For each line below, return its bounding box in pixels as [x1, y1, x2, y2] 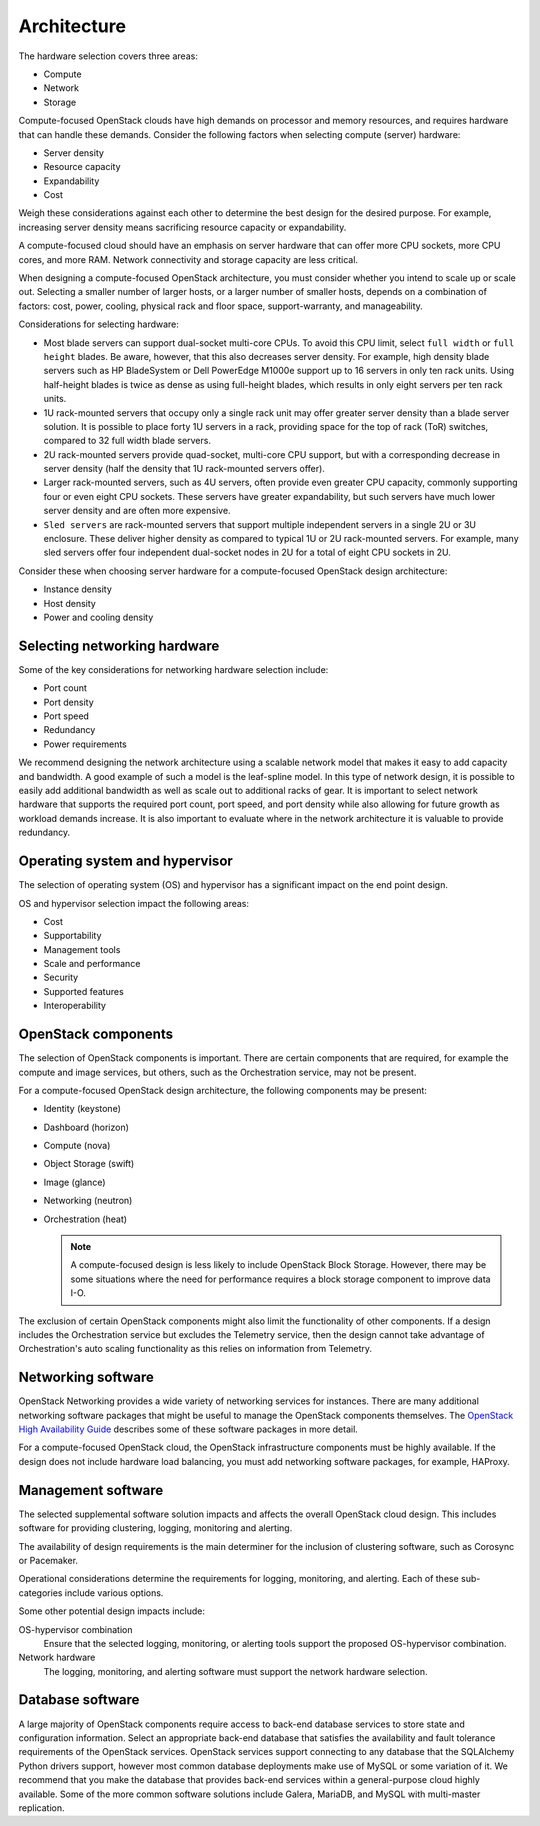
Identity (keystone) [43, 1103, 122, 1115]
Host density [43, 597, 97, 609]
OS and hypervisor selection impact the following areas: [18, 897, 250, 909]
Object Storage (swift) [43, 1158, 135, 1170]
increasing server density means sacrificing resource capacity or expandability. [18, 221, 347, 233]
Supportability [43, 930, 102, 942]
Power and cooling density [43, 611, 154, 623]
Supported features [43, 985, 124, 997]
